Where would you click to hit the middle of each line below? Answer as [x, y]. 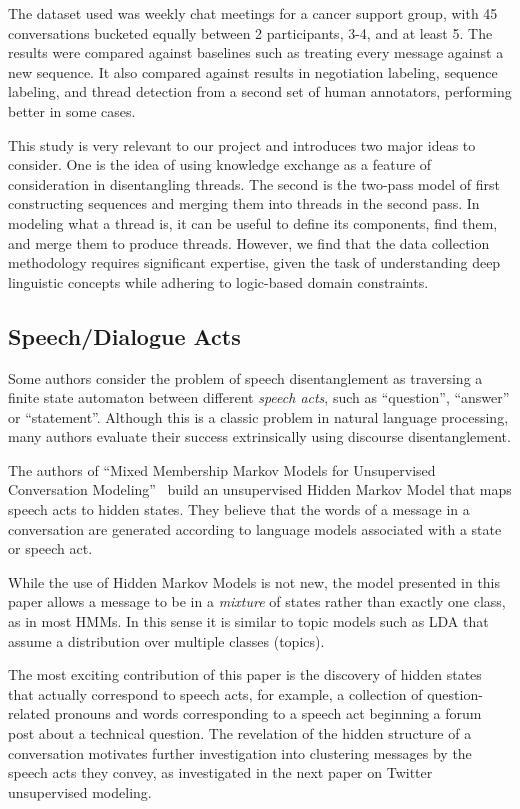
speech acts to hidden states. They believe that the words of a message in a [239, 509]
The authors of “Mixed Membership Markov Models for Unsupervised [222, 469]
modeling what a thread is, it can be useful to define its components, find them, [253, 222]
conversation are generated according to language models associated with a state [255, 528]
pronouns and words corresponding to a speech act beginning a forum [268, 713]
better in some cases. [72, 110]
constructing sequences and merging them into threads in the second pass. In [244, 203]
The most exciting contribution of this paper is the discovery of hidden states [245, 674]
